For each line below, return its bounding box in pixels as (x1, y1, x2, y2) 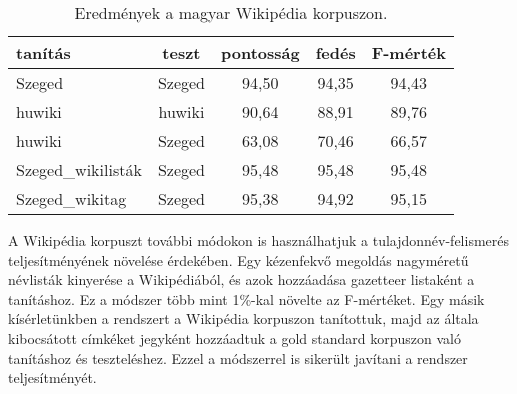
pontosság (220, 41, 300, 64)
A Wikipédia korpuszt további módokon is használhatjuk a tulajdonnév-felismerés (8, 230, 510, 250)
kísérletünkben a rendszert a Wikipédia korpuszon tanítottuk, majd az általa (8, 308, 479, 329)
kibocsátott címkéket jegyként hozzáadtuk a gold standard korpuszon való (8, 327, 461, 348)
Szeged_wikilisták (16, 158, 142, 181)
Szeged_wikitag (16, 187, 127, 210)
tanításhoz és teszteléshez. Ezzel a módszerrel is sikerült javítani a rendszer (8, 347, 468, 368)
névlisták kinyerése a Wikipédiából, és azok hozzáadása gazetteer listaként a (8, 269, 475, 290)
